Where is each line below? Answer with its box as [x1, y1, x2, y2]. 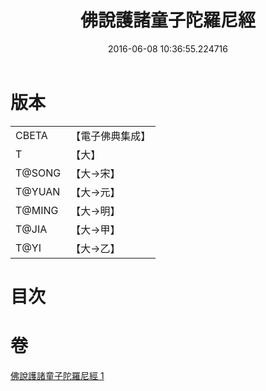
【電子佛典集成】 [70, 129, 152, 143]
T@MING [15, 203, 59, 217]
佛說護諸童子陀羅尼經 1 [10, 369, 105, 381]
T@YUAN [15, 184, 61, 198]
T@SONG [15, 166, 62, 180]
